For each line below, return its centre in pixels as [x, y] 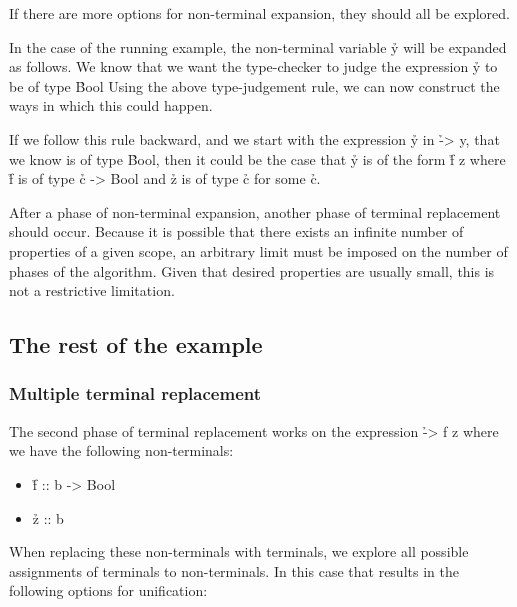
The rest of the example [136, 344]
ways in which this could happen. [111, 105]
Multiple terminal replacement [135, 393]
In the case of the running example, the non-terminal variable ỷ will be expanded [258, 46]
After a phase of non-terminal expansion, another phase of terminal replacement [255, 211]
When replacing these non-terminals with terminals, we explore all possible [239, 551]
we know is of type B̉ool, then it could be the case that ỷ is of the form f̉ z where [257, 158]
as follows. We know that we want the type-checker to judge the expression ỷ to [253, 66]
